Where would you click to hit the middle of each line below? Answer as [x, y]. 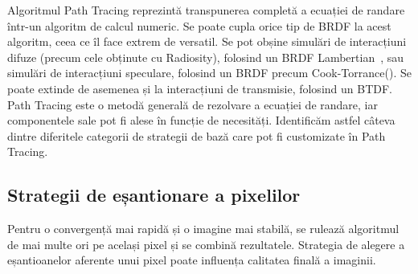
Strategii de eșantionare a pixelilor [154, 195]
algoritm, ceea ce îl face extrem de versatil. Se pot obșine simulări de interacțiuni [207, 41]
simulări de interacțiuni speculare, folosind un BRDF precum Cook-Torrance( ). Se [209, 73]
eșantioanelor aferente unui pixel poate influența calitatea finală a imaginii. [192, 260]
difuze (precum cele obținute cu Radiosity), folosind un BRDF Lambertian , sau [206, 57]
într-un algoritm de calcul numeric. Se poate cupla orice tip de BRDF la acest [199, 25]
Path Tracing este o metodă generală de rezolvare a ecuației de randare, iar [193, 104]
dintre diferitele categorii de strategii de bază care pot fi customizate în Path [197, 135]
